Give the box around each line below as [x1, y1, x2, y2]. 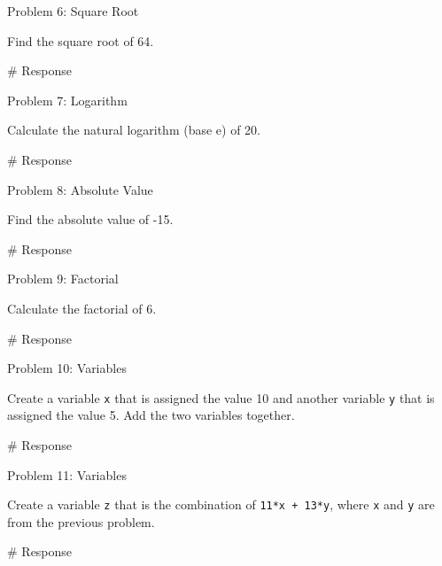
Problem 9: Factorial [7, 269, 119, 288]
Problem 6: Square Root [7, 2, 139, 19]
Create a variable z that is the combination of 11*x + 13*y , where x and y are [7, 495, 435, 514]
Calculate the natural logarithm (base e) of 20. [7, 120, 260, 139]
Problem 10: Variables [7, 359, 127, 377]
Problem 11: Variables [7, 465, 127, 484]
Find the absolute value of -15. [7, 210, 174, 229]
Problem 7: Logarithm [7, 90, 128, 109]
